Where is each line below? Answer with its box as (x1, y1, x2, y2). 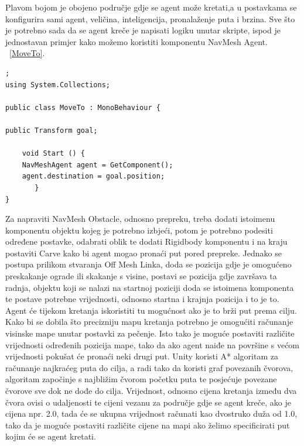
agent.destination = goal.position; (22, 172, 165, 181)
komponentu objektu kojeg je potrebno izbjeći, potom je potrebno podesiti (5, 224, 273, 236)
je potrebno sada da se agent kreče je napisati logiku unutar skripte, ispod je (5, 24, 281, 36)
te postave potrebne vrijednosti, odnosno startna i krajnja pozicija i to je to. (5, 293, 279, 305)
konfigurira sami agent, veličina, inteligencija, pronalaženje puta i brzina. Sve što (5, 12, 295, 25)
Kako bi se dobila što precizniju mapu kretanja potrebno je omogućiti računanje (5, 315, 293, 328)
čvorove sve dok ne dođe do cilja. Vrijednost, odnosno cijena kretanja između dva (5, 385, 297, 396)
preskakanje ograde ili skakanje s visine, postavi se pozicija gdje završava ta (5, 270, 277, 282)
